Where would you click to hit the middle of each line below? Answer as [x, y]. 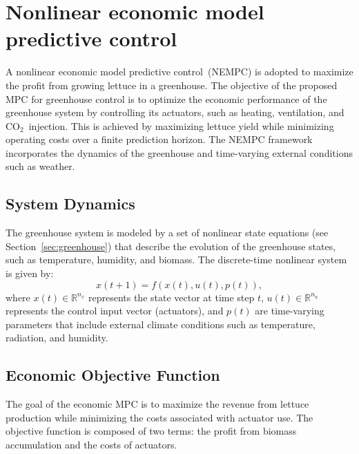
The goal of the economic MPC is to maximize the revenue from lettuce [157, 404]
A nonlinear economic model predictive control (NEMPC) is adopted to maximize [179, 72]
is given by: [30, 273]
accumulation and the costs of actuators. [91, 444]
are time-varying [290, 311]
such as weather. [40, 166]
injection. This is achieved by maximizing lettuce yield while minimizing [181, 125]
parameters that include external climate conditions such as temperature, [161, 324]
